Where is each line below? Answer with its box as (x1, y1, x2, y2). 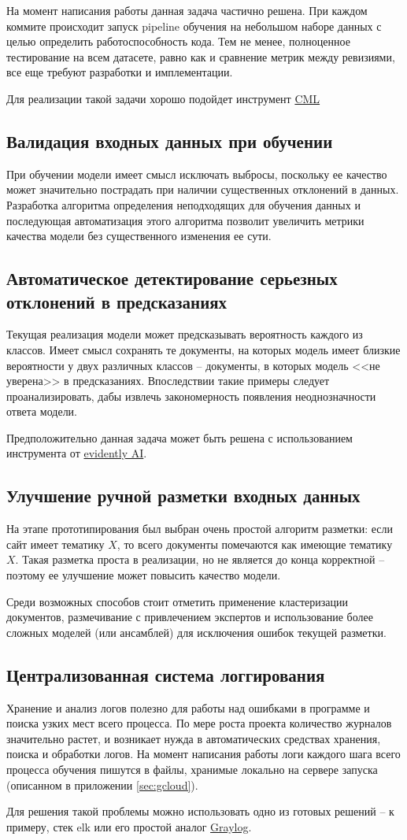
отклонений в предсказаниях (6, 289, 228, 313)
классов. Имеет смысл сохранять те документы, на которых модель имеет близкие (6, 341, 401, 357)
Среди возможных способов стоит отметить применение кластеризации (6, 593, 348, 609)
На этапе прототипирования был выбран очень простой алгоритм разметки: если (6, 520, 394, 537)
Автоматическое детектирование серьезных (6, 266, 338, 290)
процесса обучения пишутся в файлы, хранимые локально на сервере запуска (6, 761, 378, 778)
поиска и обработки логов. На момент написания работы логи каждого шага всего (6, 746, 401, 762)
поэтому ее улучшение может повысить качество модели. (6, 567, 281, 583)
